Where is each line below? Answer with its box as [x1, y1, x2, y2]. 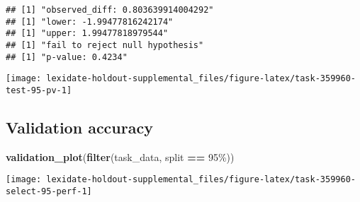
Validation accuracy [6, 116, 153, 138]
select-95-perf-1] [6, 186, 92, 197]
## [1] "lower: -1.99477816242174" [6, 16, 174, 27]
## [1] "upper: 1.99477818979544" [6, 28, 169, 39]
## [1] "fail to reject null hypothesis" [6, 40, 204, 50]
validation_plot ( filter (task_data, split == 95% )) [6, 149, 235, 164]
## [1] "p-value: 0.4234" [6, 52, 128, 62]
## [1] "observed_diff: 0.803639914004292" [6, 5, 214, 15]
